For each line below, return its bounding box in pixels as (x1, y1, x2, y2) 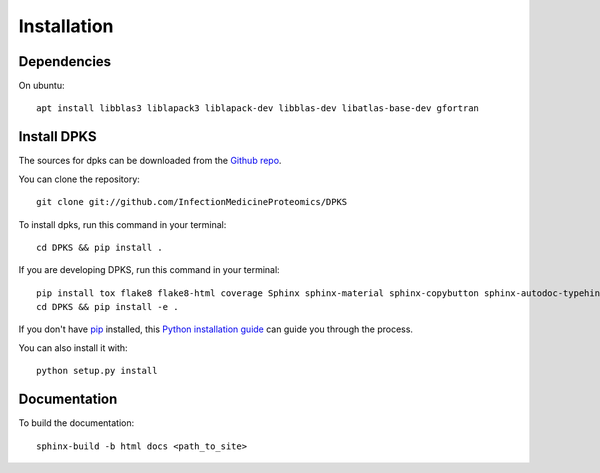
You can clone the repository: (18, 173, 140, 185)
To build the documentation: (18, 417, 135, 429)
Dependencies (18, 53, 112, 70)
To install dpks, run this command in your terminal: (18, 218, 227, 230)
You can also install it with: (18, 341, 129, 354)
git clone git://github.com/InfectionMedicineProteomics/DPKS (36, 196, 348, 208)
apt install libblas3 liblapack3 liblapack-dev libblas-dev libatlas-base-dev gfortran (36, 103, 480, 114)
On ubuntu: (18, 80, 65, 92)
